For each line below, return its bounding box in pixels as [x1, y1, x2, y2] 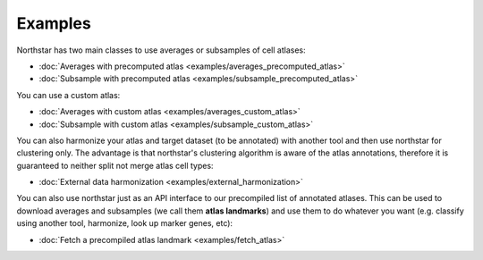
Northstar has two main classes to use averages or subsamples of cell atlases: [16, 45, 306, 55]
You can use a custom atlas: [16, 89, 121, 100]
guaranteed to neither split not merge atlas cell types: [16, 160, 214, 171]
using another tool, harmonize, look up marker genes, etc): [16, 218, 233, 229]
